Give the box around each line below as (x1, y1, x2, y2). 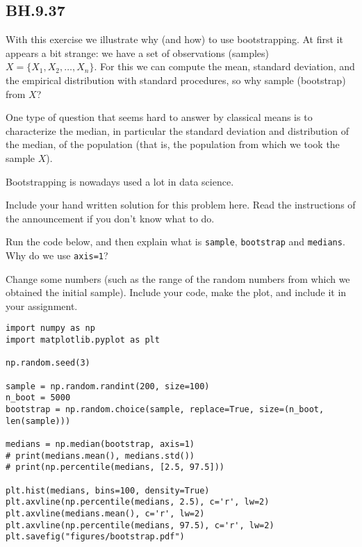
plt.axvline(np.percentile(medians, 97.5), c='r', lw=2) (6, 520, 274, 530)
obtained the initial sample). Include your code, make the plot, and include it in (6, 285, 347, 300)
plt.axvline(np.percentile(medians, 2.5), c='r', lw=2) (6, 497, 270, 507)
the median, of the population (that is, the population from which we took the (6, 137, 340, 152)
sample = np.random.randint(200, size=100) (6, 381, 210, 391)
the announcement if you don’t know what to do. (6, 211, 215, 225)
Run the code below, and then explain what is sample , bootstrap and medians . (6, 234, 345, 249)
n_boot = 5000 (6, 393, 71, 403)
